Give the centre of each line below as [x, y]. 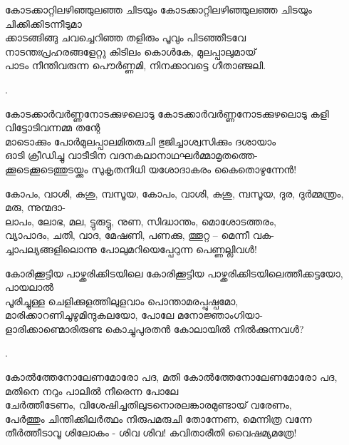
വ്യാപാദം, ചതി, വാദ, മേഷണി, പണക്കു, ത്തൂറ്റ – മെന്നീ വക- [140, 235]
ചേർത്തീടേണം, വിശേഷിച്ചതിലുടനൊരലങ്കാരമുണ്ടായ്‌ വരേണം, [149, 405]
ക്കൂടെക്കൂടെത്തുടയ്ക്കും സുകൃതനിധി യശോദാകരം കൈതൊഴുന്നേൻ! [151, 169]
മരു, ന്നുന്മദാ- [35, 207]
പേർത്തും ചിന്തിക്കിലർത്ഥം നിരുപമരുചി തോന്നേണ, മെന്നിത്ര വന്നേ [158, 418]
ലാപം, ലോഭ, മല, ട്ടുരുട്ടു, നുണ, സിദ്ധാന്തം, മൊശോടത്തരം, [141, 221]
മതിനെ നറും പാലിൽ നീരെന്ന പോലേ [92, 390]
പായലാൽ [30, 287]
